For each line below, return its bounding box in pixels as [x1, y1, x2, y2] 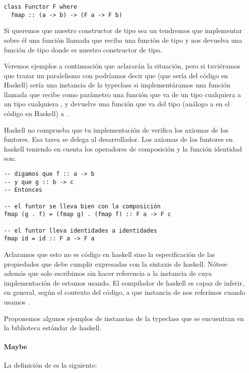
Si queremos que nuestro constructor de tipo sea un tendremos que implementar [4, 25, 242, 35]
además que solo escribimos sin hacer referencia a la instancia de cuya [4, 268, 212, 278]
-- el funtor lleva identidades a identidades [4, 227, 157, 234]
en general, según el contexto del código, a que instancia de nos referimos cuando [4, 287, 246, 297]
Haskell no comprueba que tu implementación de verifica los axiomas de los [4, 124, 229, 135]
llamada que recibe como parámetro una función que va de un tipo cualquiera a [4, 89, 241, 99]
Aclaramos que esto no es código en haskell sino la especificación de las [4, 249, 215, 259]
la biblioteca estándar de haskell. [4, 322, 102, 333]
